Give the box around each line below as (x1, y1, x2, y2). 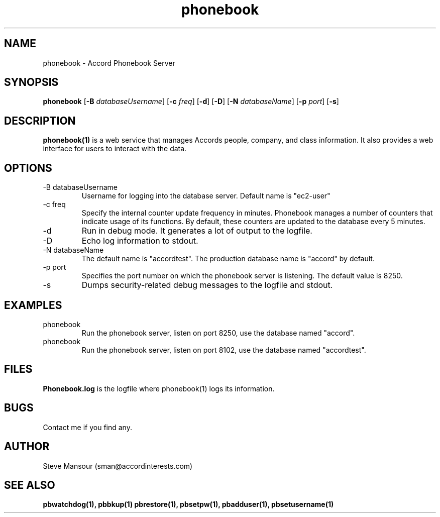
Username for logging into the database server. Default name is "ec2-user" (81, 191, 331, 200)
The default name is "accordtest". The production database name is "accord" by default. (81, 254, 375, 263)
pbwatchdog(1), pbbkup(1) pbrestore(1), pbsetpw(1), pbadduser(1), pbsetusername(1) (43, 500, 334, 509)
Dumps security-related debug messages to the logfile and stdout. (81, 280, 333, 290)
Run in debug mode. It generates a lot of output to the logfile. (81, 226, 312, 236)
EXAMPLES (4, 298, 62, 312)
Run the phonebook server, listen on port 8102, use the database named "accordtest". (81, 345, 366, 354)
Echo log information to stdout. (81, 236, 198, 246)
